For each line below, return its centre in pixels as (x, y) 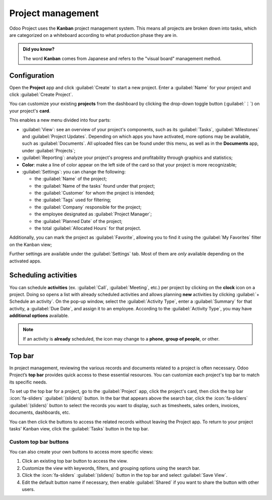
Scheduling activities (43, 275)
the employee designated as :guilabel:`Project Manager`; (93, 214)
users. (28, 489)
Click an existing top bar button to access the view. (75, 461)
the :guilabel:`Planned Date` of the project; (79, 221)
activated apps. (25, 261)
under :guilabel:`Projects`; (49, 150)
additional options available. (39, 316)
